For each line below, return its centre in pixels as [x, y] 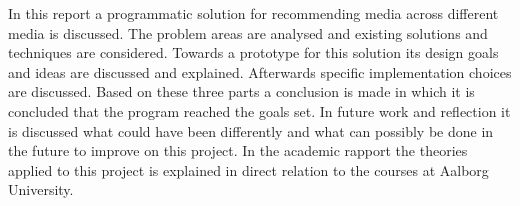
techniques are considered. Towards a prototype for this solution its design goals [253, 52]
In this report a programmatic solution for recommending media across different [253, 13]
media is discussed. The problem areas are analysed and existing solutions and [248, 32]
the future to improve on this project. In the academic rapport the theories [238, 150]
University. [41, 189]
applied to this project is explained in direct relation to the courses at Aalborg [248, 169]
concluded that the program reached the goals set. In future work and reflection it [259, 110]
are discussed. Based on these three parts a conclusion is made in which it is [241, 91]
